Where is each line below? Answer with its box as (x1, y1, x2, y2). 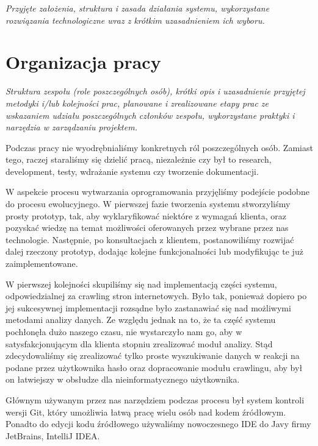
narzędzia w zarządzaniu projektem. (5, 121, 137, 133)
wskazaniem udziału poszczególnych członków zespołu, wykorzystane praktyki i (5, 108, 295, 121)
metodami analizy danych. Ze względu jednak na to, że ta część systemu (5, 313, 276, 326)
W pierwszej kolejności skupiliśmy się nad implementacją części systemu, (5, 277, 277, 290)
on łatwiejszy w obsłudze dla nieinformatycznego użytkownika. (5, 373, 240, 386)
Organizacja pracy (5, 49, 161, 74)
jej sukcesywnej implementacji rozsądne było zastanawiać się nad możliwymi (5, 301, 291, 314)
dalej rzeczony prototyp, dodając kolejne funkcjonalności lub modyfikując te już (5, 245, 303, 258)
